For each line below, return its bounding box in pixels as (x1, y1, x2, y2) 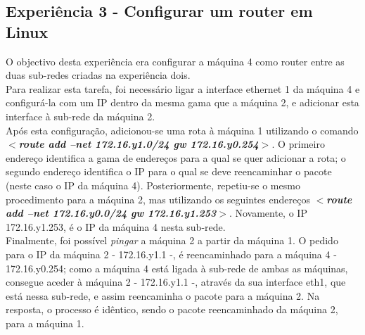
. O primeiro (271, 137, 325, 151)
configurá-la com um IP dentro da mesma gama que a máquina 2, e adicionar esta (6, 95, 359, 110)
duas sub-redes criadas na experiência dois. (6, 68, 191, 82)
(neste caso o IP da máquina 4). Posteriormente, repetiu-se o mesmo (6, 177, 300, 192)
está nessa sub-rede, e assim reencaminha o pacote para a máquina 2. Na (6, 288, 320, 303)
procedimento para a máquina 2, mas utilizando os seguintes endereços (6, 191, 310, 206)
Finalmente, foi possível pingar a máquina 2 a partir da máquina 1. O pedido (6, 233, 338, 248)
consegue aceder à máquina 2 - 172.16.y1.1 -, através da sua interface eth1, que (6, 274, 346, 289)
